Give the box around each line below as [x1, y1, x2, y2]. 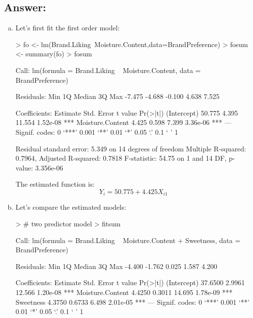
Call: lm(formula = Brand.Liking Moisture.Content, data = [15, 65, 201, 75]
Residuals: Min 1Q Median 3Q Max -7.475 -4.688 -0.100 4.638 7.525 [15, 91, 220, 101]
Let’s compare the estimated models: [15, 202, 126, 212]
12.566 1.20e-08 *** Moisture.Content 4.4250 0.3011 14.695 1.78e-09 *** [15, 287, 233, 297]
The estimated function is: [15, 179, 95, 189]
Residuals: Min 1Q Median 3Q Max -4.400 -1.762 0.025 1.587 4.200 [15, 261, 218, 271]
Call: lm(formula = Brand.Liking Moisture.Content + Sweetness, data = [15, 235, 241, 245]
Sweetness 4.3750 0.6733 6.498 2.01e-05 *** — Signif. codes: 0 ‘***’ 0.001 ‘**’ [15, 296, 250, 307]
